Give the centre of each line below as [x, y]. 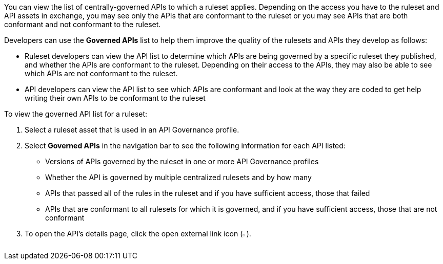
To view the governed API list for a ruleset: [76, 114]
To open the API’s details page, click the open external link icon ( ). [138, 234]
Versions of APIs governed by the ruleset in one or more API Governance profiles [182, 161]
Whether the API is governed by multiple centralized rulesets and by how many [178, 177]
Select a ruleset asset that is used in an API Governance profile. [132, 130]
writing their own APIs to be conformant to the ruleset [115, 98]
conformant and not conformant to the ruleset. [83, 24]
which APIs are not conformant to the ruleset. [101, 73]
